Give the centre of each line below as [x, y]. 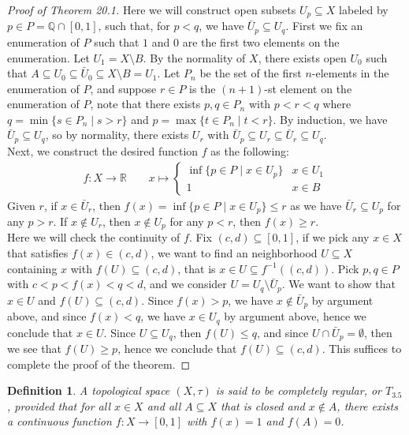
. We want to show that [339, 284]
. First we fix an [324, 26]
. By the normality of [194, 57]
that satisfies [38, 253]
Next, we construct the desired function [103, 150]
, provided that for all [59, 405]
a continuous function [59, 421]
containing [32, 268]
